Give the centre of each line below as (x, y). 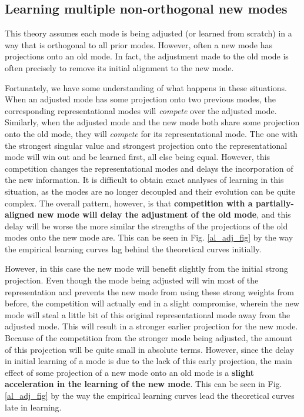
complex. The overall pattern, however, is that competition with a (129, 203)
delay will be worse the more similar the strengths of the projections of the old (146, 226)
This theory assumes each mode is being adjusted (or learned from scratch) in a (148, 33)
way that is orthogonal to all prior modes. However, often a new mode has (138, 44)
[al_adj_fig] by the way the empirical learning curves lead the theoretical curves (150, 396)
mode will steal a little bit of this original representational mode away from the (148, 314)
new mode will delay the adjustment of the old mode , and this (164, 214)
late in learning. (33, 407)
